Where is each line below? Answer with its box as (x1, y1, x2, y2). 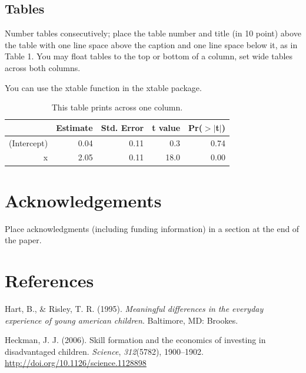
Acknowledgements (5, 188, 162, 212)
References (5, 268, 94, 293)
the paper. (5, 234, 42, 246)
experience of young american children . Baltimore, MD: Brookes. (5, 314, 238, 326)
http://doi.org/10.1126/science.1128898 (5, 357, 147, 369)
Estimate (56, 121, 93, 133)
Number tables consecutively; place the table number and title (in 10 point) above (5, 27, 301, 39)
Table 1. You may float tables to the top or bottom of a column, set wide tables (5, 50, 293, 62)
